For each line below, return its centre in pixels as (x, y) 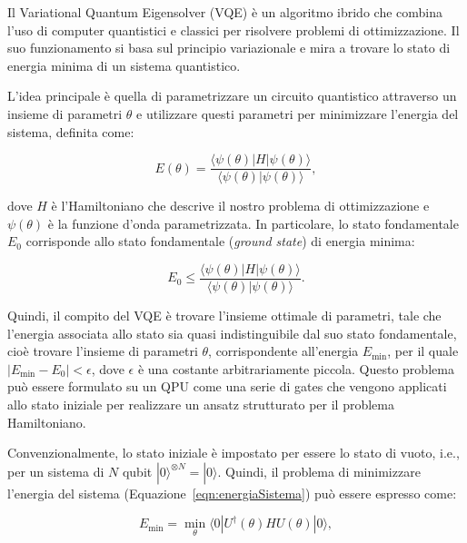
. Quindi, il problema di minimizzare (319, 471)
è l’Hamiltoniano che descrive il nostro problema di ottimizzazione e (240, 206)
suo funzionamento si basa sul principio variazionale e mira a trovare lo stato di (229, 48)
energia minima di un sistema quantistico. (124, 65)
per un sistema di (56, 471)
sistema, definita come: (71, 131)
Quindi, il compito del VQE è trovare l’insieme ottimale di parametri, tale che (224, 316)
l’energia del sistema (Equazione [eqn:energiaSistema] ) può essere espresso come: (232, 493)
